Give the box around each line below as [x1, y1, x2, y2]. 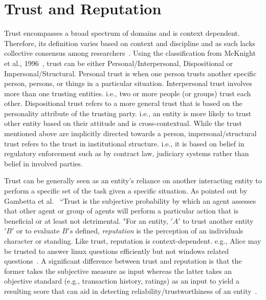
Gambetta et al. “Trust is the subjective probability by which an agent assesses [4, 195, 256, 206]
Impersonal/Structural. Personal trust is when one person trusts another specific [4, 68, 257, 78]
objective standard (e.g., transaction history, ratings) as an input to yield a [4, 275, 239, 286]
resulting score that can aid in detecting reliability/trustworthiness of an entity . [4, 285, 257, 296]
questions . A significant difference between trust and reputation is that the [4, 255, 242, 266]
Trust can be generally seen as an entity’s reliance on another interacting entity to [4, 175, 262, 186]
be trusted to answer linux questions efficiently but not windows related [4, 245, 229, 256]
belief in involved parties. [4, 158, 83, 168]
